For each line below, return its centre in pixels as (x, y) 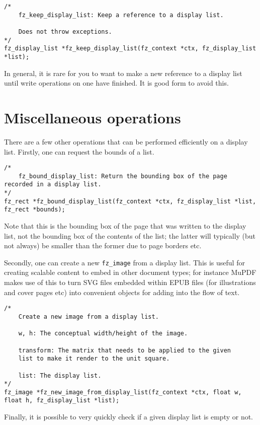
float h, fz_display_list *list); (62, 401)
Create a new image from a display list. (89, 316)
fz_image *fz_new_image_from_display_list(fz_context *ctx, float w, (123, 392)
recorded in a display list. (53, 185)
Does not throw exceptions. (65, 31)
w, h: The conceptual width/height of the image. (103, 334)
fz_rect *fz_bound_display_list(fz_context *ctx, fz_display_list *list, (130, 201)
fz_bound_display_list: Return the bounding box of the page (123, 176)
